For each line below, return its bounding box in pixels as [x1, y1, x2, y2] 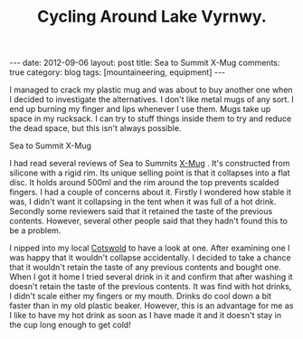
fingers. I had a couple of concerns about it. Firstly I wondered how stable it [9, 187, 292, 198]
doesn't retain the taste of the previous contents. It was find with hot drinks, [9, 281, 292, 292]
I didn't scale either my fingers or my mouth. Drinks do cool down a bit [9, 291, 272, 302]
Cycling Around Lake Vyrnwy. [37, 6, 267, 27]
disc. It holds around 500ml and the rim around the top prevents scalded [9, 177, 279, 188]
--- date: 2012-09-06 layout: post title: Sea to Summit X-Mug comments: [9, 57, 280, 69]
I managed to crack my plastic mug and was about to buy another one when [9, 84, 293, 96]
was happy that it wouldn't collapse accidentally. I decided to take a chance [9, 252, 291, 263]
